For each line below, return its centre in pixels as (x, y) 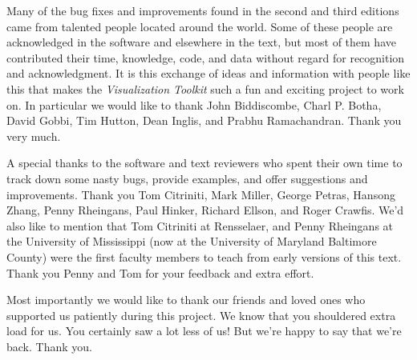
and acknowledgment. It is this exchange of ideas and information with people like (208, 73)
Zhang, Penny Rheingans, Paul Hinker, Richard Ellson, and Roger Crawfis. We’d (205, 210)
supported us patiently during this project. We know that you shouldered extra (201, 315)
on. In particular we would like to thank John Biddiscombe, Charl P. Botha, (194, 104)
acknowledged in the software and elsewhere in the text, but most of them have (201, 42)
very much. (34, 136)
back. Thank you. (49, 346)
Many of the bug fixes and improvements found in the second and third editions (203, 10)
